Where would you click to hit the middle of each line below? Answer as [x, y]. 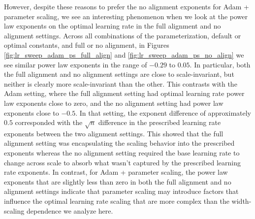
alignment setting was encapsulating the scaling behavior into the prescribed [119, 143]
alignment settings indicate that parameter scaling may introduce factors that [121, 191]
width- [241, 201]
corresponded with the [49, 122]
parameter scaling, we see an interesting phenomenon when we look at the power [126, 16]
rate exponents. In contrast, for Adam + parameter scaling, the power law [116, 172]
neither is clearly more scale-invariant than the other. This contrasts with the [121, 83]
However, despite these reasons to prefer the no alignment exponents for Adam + [127, 6]
